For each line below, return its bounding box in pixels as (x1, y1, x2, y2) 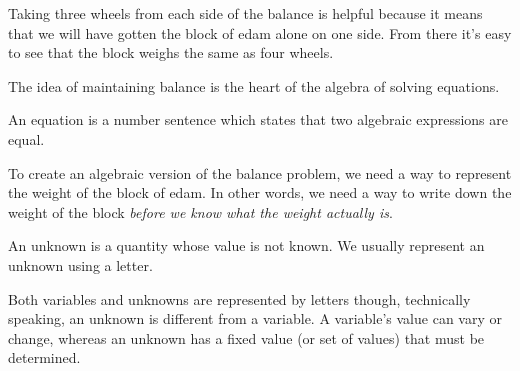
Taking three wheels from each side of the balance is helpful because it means (8, 3, 483, 23)
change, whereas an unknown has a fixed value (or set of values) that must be (8, 327, 485, 348)
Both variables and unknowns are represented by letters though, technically (8, 288, 471, 309)
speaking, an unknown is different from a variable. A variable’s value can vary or (8, 308, 502, 329)
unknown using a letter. (8, 254, 153, 275)
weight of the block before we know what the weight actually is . (8, 201, 393, 222)
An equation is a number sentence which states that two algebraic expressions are (8, 109, 508, 130)
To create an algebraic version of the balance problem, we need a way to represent (8, 162, 512, 183)
